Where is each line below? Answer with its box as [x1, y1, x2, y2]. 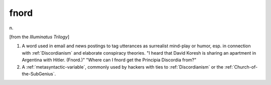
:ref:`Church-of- [224, 64, 258, 70]
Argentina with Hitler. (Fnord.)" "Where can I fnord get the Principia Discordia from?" [22, 57, 197, 63]
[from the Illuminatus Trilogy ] [9, 34, 70, 40]
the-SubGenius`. [22, 71, 56, 77]
